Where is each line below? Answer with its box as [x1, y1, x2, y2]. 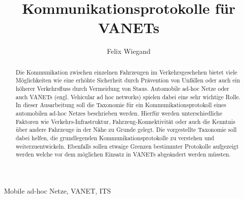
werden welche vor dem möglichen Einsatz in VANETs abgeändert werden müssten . [15, 150, 231, 159]
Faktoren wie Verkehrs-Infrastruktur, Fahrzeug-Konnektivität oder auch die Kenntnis [15, 117, 236, 125]
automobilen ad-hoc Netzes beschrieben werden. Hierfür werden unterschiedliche [15, 109, 223, 117]
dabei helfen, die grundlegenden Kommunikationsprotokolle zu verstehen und [15, 133, 214, 142]
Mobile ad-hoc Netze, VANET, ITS [4, 185, 111, 196]
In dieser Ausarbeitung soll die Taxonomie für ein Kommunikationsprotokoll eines [15, 101, 227, 109]
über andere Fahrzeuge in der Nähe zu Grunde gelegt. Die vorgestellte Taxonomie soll [15, 125, 237, 134]
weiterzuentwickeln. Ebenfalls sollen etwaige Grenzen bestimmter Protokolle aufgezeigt [15, 142, 239, 150]
